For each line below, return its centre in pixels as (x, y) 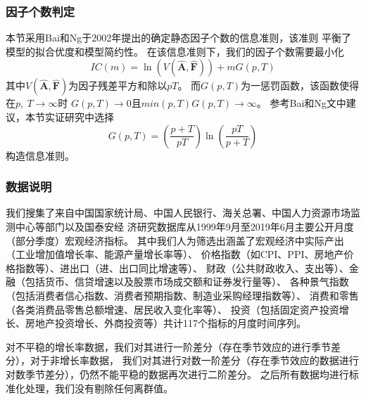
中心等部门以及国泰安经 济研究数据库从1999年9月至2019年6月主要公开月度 (184, 226)
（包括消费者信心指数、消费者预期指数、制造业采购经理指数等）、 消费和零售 (182, 295)
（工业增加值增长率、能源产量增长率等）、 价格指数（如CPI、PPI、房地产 (175, 254)
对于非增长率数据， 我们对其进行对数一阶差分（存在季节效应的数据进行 (194, 360)
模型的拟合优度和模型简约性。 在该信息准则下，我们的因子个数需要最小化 (175, 51)
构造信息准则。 (40, 155)
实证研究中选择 (79, 117)
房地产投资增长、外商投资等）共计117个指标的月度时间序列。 (165, 323)
